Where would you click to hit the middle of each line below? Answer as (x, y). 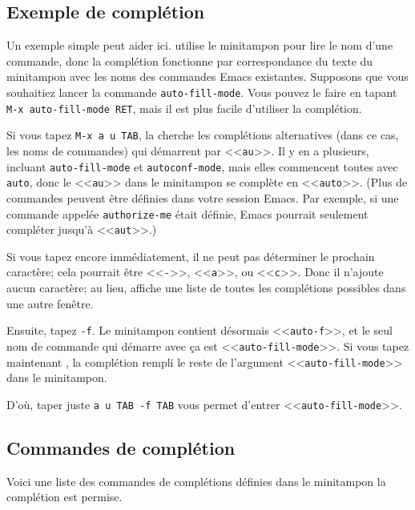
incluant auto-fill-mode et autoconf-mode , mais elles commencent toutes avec (202, 166)
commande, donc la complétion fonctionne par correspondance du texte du (190, 60)
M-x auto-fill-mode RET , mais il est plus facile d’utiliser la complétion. (184, 108)
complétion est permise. (64, 497)
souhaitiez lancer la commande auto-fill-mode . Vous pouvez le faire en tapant (202, 92)
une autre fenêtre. (50, 303)
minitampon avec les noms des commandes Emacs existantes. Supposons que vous (207, 76)
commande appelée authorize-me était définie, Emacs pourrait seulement (187, 213)
